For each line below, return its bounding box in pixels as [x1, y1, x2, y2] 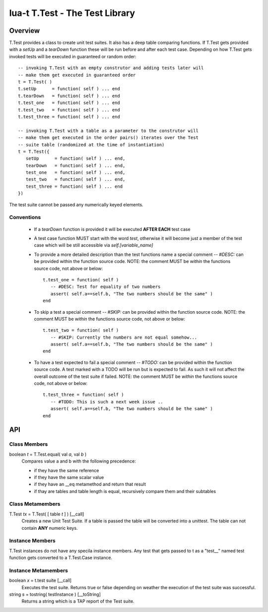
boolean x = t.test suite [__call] [9, 578, 72, 584]
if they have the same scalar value [34, 474, 104, 480]
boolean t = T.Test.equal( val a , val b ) [9, 451, 87, 457]
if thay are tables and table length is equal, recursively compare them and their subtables [34, 488, 216, 494]
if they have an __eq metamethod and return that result [34, 481, 146, 488]
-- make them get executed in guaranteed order [18, 72, 136, 78]
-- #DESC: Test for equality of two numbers [50, 284, 161, 290]
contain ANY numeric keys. [21, 525, 78, 531]
